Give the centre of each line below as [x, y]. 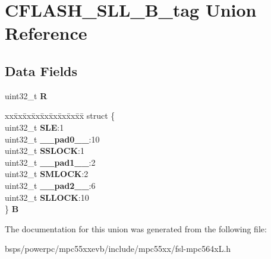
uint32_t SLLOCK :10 [47, 197]
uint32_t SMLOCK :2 [47, 174]
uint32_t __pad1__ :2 [50, 162]
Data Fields [41, 70]
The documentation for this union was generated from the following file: [136, 228]
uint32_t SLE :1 [34, 127]
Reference [46, 33]
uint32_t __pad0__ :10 [52, 139]
